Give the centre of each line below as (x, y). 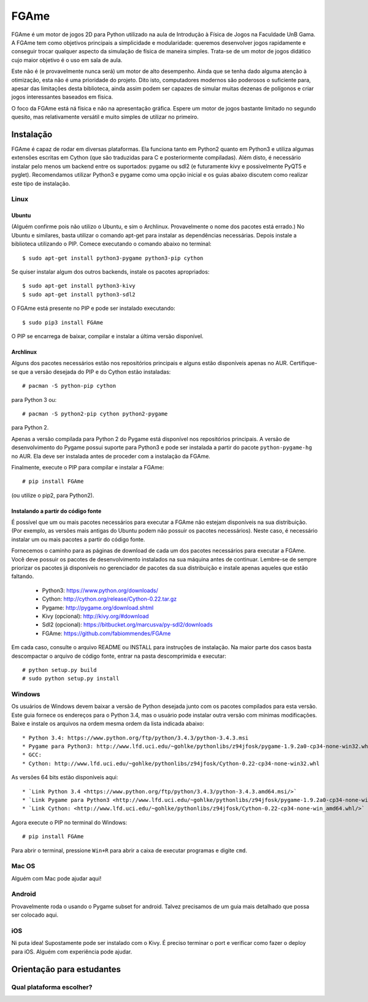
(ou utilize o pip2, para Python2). (53, 495)
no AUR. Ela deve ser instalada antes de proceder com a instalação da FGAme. (111, 456)
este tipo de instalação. (41, 183)
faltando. (23, 576)
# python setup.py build (59, 670)
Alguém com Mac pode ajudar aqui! (56, 878)
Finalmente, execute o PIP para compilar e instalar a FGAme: (88, 467)
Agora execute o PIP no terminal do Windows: (69, 822)
